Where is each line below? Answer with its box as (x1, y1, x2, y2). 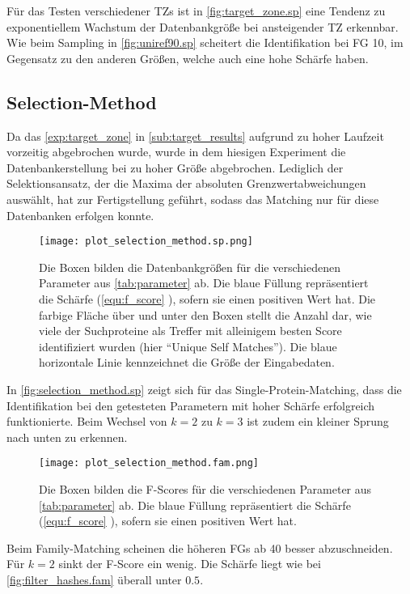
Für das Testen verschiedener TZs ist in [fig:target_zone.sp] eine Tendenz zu (6, 2, 386, 19)
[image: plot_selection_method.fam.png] (39, 457, 260, 469)
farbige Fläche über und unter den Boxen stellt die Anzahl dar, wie (39, 306, 372, 323)
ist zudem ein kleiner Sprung (247, 413, 389, 430)
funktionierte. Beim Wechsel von (6, 413, 167, 430)
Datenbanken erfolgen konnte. (6, 206, 154, 223)
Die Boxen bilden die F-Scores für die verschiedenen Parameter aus (39, 480, 372, 497)
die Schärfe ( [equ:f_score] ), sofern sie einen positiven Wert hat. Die (39, 290, 376, 307)
